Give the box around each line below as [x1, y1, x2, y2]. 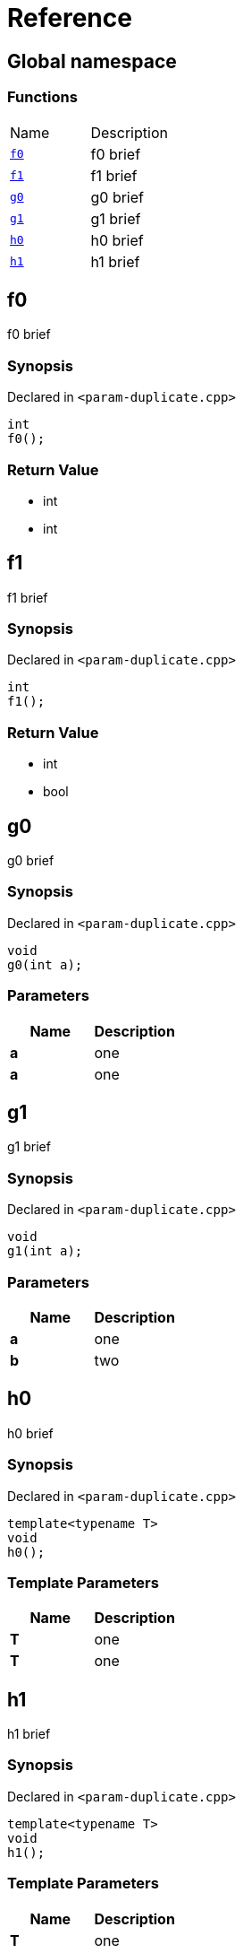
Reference [7, 3, 132, 33]
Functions [7, 88, 78, 107]
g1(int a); [7, 1244, 83, 1259]
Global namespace [7, 49, 177, 73]
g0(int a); [7, 957, 83, 972]
